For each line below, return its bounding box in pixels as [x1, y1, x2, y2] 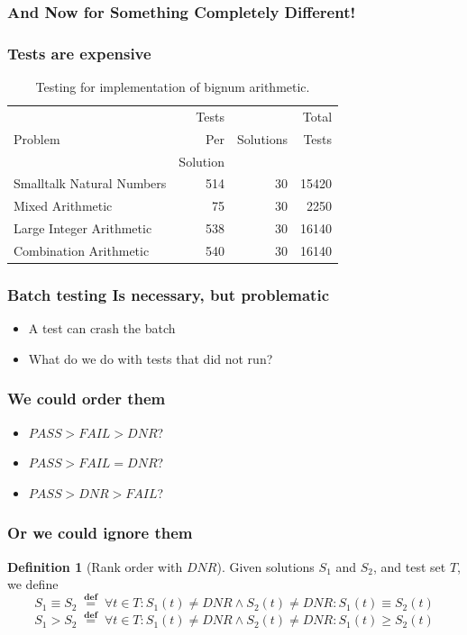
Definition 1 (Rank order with [7, 557, 183, 576]
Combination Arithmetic [14, 240, 150, 259]
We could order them [7, 387, 166, 410]
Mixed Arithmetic [14, 196, 113, 215]
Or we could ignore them [7, 522, 193, 544]
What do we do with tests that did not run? [28, 349, 273, 367]
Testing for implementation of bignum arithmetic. [35, 77, 310, 96]
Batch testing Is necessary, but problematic [7, 283, 329, 305]
